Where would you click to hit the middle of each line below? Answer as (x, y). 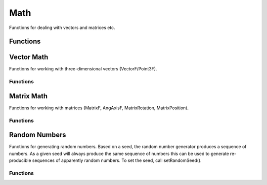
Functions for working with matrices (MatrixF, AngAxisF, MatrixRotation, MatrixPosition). (99, 108)
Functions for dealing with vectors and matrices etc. (62, 28)
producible (20, 160)
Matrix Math (28, 96)
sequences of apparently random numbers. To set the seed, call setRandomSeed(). (117, 160)
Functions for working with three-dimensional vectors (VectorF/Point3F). (83, 69)
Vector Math (29, 57)
